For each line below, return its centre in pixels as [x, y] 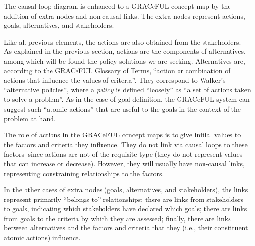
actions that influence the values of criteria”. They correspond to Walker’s [115, 80]
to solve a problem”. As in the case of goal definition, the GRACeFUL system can [127, 99]
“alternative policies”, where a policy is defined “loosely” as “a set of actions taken [127, 89]
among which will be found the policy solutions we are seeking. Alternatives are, [125, 60]
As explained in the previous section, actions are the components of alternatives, [125, 51]
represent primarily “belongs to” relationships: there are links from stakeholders [124, 199]
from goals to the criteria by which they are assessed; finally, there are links [117, 218]
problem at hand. [30, 118]
